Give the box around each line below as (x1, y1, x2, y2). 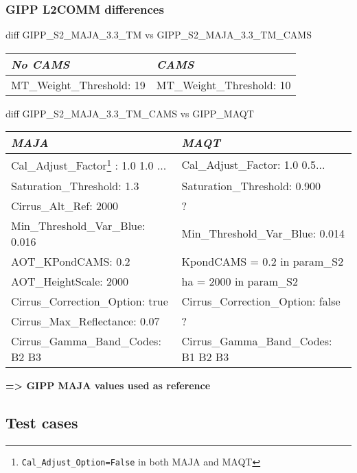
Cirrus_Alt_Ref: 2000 (11, 197, 118, 214)
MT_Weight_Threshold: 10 (156, 76, 291, 93)
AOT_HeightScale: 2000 (11, 273, 129, 289)
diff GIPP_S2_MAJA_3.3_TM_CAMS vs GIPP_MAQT (5, 106, 254, 120)
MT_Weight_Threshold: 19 (11, 76, 146, 93)
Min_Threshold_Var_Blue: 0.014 (181, 225, 345, 242)
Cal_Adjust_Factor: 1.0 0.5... (181, 157, 325, 173)
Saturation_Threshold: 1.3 (11, 177, 139, 194)
